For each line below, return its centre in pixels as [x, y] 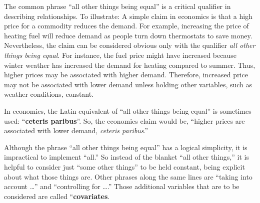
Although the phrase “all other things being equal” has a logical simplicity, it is [126, 147]
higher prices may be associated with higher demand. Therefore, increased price [126, 75]
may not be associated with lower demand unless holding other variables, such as [128, 84]
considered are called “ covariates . [57, 196]
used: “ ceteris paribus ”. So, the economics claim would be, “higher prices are [124, 120]
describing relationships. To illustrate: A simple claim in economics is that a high [128, 16]
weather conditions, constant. [49, 94]
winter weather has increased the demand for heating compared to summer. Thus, [130, 65]
